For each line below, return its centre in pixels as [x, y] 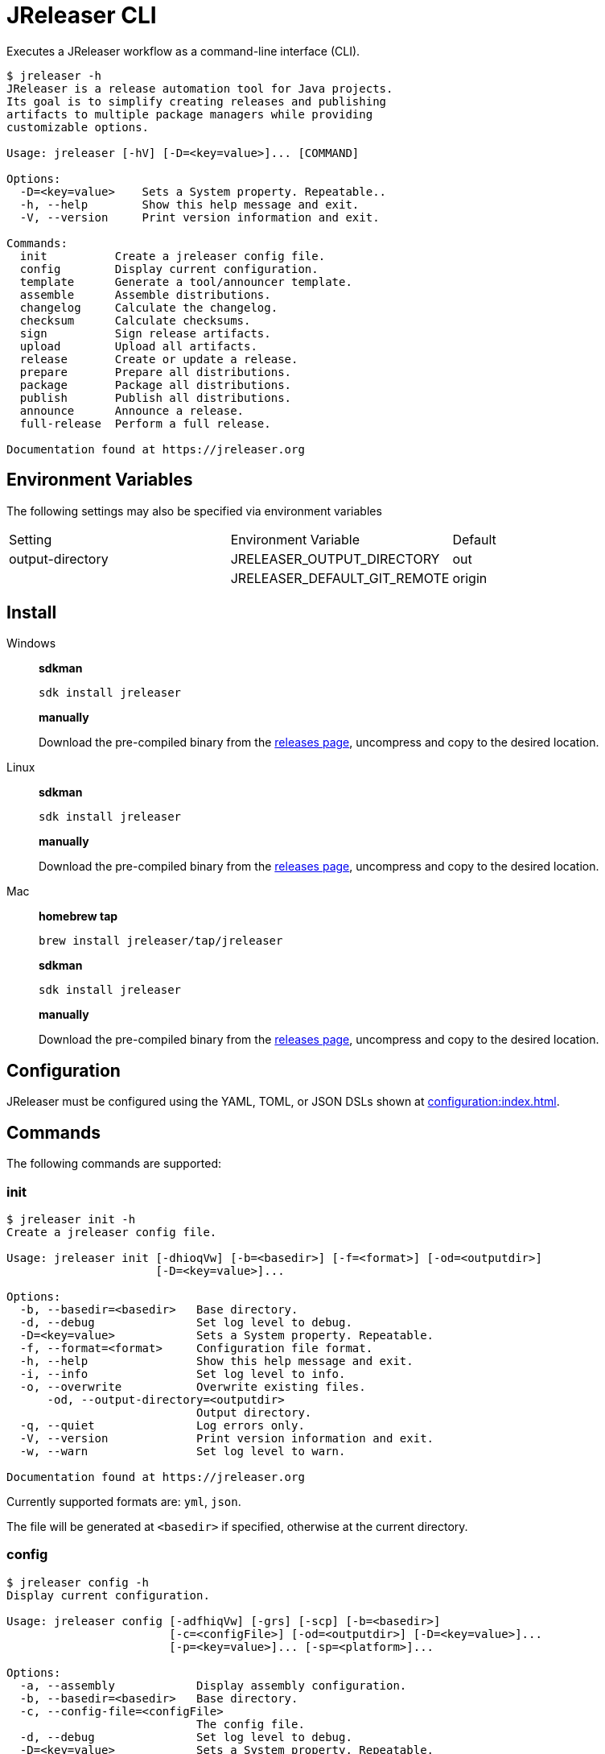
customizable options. [78, 127]
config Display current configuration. [169, 269]
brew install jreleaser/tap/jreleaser [161, 941]
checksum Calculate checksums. [135, 320]
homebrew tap [78, 916]
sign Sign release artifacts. [145, 333]
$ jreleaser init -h [71, 1219]
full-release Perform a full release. [145, 423]
